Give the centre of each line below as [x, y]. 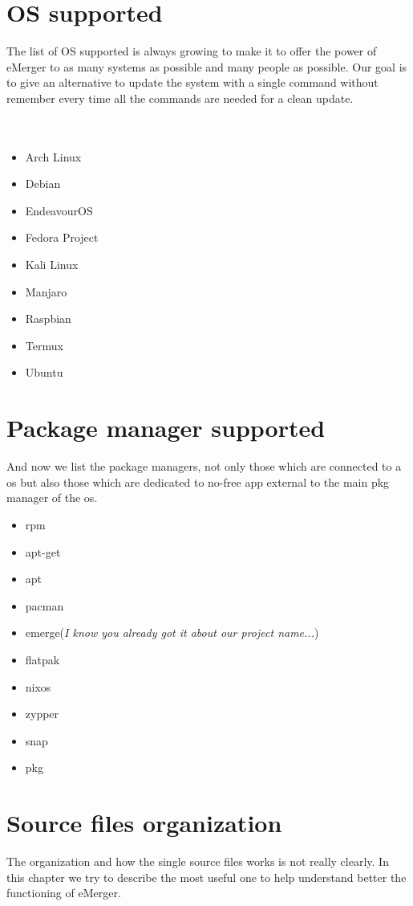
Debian [43, 184]
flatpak [43, 659]
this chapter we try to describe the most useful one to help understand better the [206, 877]
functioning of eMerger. [64, 893]
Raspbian [48, 318]
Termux [44, 345]
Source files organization [144, 823]
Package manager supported [166, 428]
